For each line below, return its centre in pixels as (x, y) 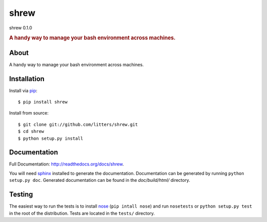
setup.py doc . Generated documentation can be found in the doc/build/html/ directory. (100, 180)
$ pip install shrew (43, 102)
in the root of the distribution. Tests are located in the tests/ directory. (82, 213)
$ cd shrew (31, 132)
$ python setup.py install (51, 138)
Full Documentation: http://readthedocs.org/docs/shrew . (67, 164)
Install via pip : (23, 90)
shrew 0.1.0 (21, 28)
